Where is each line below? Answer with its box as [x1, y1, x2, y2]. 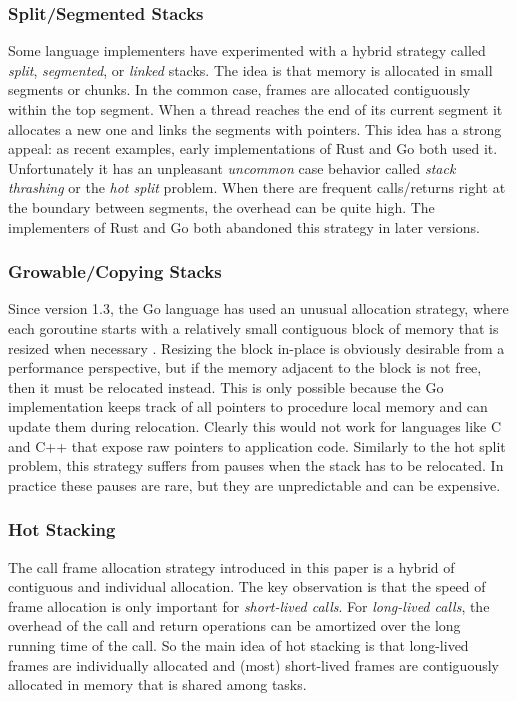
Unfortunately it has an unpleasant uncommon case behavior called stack [8, 157, 456, 178]
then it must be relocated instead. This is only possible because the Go [8, 376, 444, 397]
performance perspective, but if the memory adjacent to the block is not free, [8, 357, 482, 378]
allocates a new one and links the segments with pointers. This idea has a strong [8, 118, 502, 139]
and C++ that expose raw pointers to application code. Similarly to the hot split [8, 435, 506, 456]
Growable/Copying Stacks [8, 259, 222, 284]
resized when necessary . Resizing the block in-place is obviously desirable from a [8, 337, 505, 358]
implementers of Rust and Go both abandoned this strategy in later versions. [8, 216, 480, 237]
